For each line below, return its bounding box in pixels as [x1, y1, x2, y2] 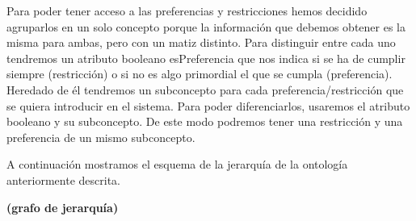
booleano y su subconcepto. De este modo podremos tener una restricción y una [6, 113, 403, 130]
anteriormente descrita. [6, 171, 120, 188]
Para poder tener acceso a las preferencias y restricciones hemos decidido [6, 2, 368, 19]
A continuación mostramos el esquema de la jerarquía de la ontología [6, 156, 348, 173]
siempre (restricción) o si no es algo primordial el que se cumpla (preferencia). [6, 65, 393, 82]
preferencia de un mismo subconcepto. [6, 128, 195, 145]
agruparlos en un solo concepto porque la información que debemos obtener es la [6, 18, 406, 35]
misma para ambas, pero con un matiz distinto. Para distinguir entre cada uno [6, 34, 396, 51]
